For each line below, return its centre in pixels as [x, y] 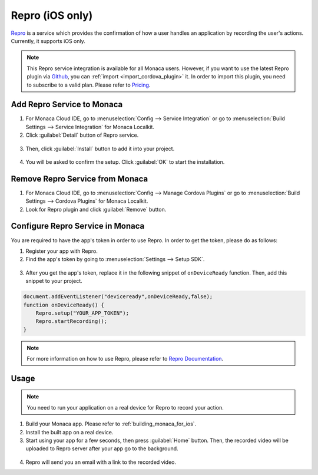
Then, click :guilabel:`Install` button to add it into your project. [100, 149]
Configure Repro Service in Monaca [78, 226]
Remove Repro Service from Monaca [79, 179]
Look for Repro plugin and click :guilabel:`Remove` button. [96, 209]
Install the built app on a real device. [69, 432]
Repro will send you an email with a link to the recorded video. [101, 462]
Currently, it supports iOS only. [48, 41]
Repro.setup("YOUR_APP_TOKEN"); [82, 313]
